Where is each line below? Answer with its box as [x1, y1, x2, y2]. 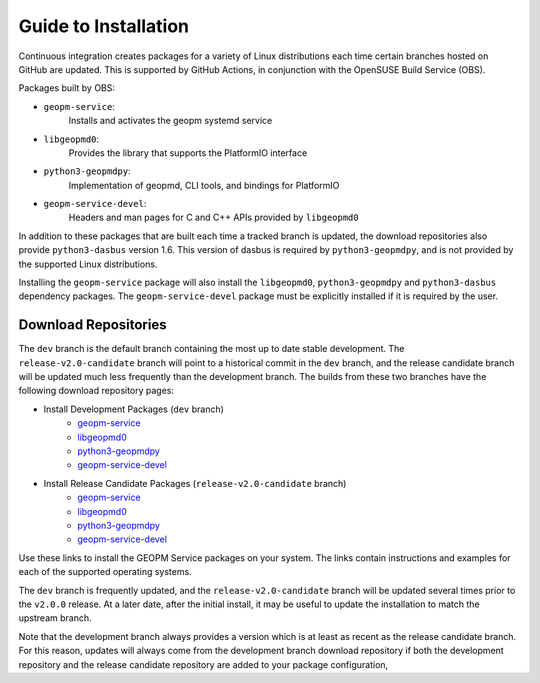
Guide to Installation [18, 15, 190, 37]
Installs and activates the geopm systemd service [68, 115, 273, 127]
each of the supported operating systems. [18, 566, 192, 578]
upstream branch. [18, 612, 92, 624]
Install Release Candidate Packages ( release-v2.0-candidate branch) [43, 477, 347, 489]
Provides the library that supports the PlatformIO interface [68, 146, 308, 159]
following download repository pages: [18, 385, 175, 397]
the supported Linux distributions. [18, 258, 158, 270]
